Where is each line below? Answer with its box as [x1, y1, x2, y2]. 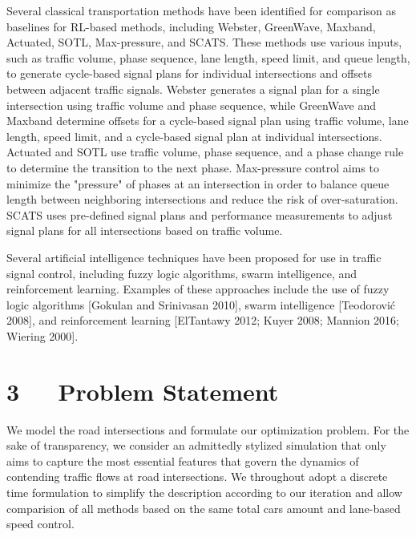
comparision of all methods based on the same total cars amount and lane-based [6, 499, 401, 516]
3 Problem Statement [6, 374, 279, 407]
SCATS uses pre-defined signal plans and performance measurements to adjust [6, 206, 393, 223]
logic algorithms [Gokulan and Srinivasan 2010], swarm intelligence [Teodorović [6, 296, 396, 313]
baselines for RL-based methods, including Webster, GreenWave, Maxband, [6, 18, 376, 34]
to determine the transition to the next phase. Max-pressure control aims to [6, 159, 379, 176]
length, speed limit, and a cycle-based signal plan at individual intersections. [6, 127, 382, 144]
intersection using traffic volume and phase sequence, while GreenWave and [6, 96, 376, 113]
